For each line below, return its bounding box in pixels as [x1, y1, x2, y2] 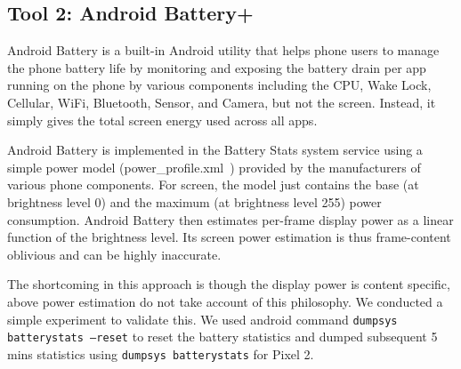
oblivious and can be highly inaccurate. [7, 245, 222, 263]
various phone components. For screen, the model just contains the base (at [7, 175, 419, 194]
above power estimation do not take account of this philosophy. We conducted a [7, 292, 443, 310]
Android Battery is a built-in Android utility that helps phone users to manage [7, 41, 440, 60]
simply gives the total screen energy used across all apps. [7, 110, 318, 129]
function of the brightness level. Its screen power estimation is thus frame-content [7, 228, 451, 246]
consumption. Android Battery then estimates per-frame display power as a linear [7, 210, 454, 229]
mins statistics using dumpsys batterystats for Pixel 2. [7, 344, 314, 363]
